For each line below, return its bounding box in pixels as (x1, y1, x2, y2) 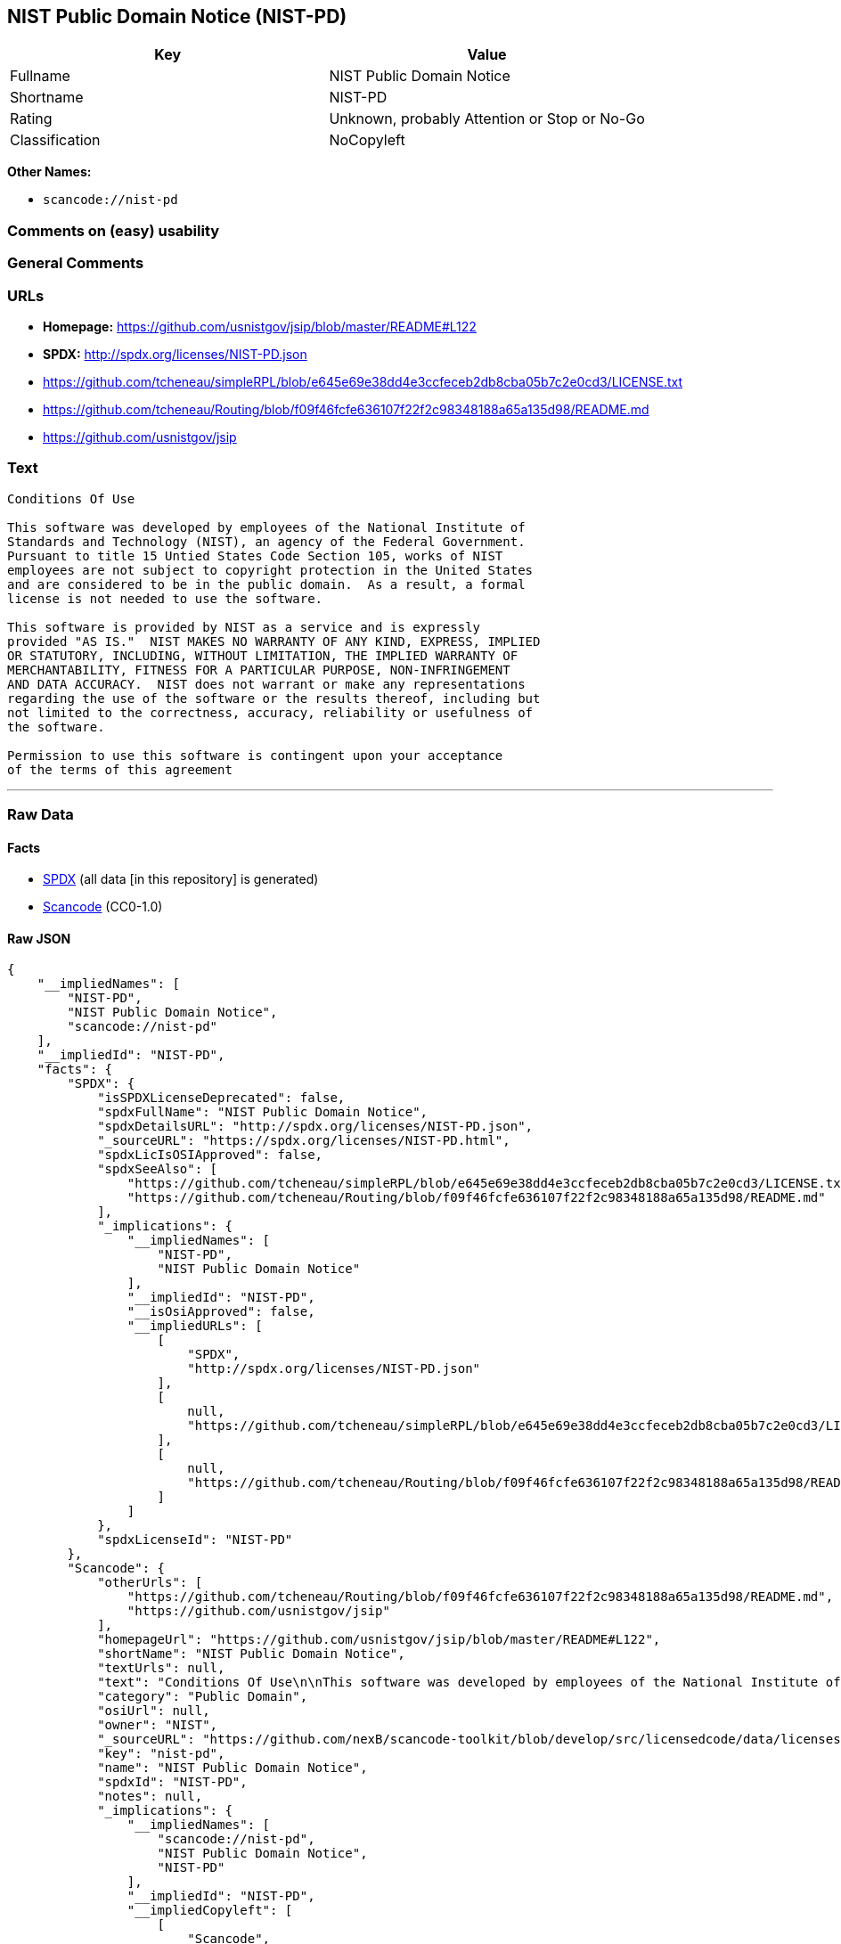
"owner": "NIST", (97, 1718, 218, 1733)
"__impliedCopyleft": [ (127, 1903, 293, 1918)
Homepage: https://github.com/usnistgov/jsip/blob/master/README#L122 (43, 318, 477, 334)
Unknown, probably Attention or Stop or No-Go (329, 110, 645, 128)
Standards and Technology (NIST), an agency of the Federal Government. (7, 534, 526, 549)
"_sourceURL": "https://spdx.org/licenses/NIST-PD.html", (97, 1133, 510, 1148)
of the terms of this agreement (7, 762, 233, 777)
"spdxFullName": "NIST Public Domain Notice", (97, 1105, 429, 1120)
